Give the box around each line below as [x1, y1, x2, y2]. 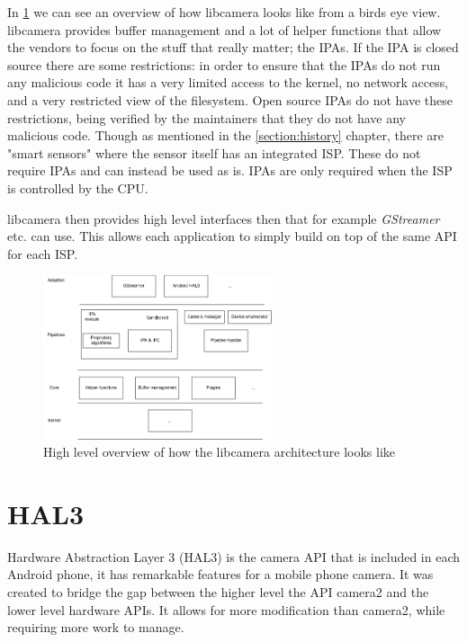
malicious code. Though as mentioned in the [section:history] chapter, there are [7, 126, 445, 145]
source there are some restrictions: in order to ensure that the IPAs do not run [7, 55, 441, 74]
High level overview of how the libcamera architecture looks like [43, 442, 396, 461]
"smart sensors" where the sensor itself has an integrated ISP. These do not [7, 143, 421, 162]
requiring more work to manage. [7, 618, 184, 637]
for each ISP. [7, 244, 78, 263]
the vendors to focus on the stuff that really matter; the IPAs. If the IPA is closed [7, 38, 459, 57]
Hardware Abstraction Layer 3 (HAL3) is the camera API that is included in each [7, 547, 461, 566]
